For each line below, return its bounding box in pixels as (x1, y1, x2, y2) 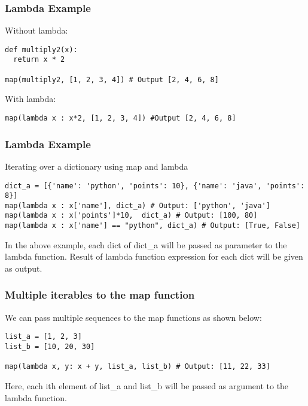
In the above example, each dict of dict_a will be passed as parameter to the (5, 238, 287, 251)
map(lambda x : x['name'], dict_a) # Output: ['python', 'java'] (5, 201, 270, 210)
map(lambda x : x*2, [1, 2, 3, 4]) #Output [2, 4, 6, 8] (5, 114, 236, 123)
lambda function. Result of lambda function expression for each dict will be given (5, 250, 303, 263)
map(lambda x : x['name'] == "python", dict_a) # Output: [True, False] (5, 221, 300, 230)
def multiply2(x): (5, 45, 78, 54)
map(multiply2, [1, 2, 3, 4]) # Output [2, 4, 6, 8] (5, 75, 219, 84)
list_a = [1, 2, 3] (5, 332, 82, 341)
